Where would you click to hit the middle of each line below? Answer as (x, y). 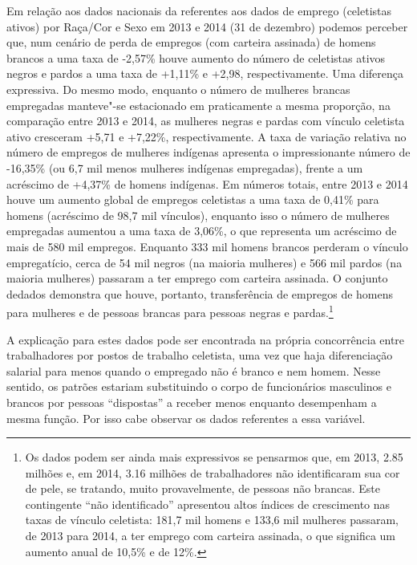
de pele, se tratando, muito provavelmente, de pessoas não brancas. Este (202, 488)
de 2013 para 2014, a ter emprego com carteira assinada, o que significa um (211, 536)
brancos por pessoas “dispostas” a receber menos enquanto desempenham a (192, 402)
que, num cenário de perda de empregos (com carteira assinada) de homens (191, 42)
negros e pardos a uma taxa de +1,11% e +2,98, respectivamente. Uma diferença (205, 73)
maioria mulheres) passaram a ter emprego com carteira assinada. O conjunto (197, 278)
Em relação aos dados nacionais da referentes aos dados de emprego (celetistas (199, 10)
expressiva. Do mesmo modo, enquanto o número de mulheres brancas (178, 89)
